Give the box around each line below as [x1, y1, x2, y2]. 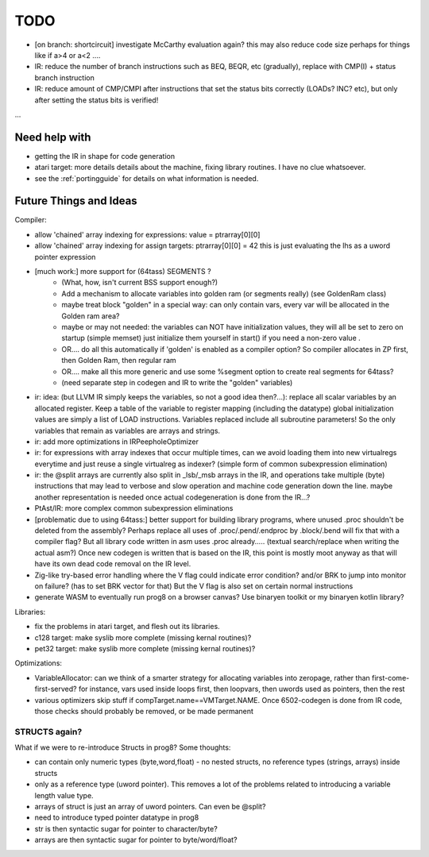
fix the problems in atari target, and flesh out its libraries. [34, 622, 220, 631]
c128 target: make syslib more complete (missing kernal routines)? [34, 632, 252, 643]
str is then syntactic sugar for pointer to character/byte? [34, 824, 218, 833]
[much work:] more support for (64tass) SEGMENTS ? [34, 267, 211, 276]
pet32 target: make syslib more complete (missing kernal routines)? [34, 643, 256, 653]
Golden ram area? [61, 311, 120, 321]
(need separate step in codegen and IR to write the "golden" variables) [61, 377, 293, 387]
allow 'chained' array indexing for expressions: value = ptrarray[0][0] [34, 230, 261, 239]
